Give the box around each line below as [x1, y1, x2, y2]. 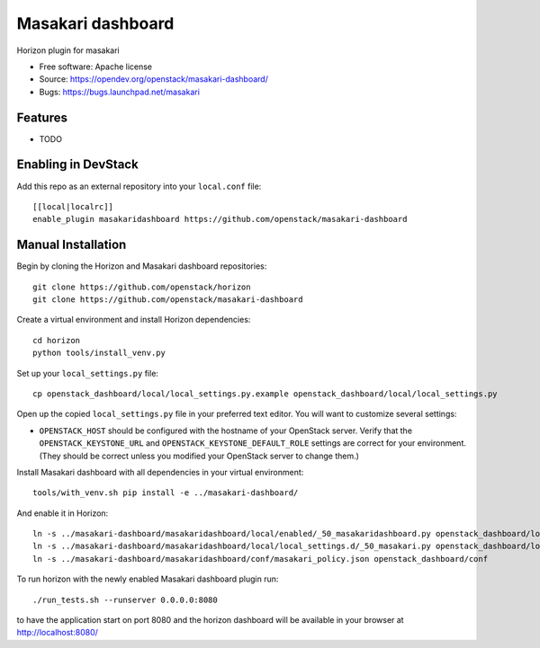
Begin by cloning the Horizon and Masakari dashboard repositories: [16, 261, 267, 271]
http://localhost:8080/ [16, 627, 99, 638]
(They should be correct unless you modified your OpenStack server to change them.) [39, 450, 360, 461]
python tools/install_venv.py [32, 348, 166, 359]
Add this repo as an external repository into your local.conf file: [16, 181, 262, 191]
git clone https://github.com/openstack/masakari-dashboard [32, 295, 303, 305]
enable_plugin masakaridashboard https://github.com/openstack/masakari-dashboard [32, 214, 408, 225]
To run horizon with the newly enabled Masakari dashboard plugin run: [16, 573, 279, 584]
